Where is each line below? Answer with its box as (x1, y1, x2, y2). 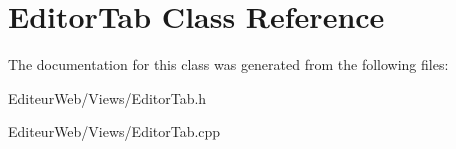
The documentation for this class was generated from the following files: (8, 54, 449, 75)
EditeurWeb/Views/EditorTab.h (8, 87, 207, 108)
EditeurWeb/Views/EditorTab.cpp (8, 121, 221, 142)
